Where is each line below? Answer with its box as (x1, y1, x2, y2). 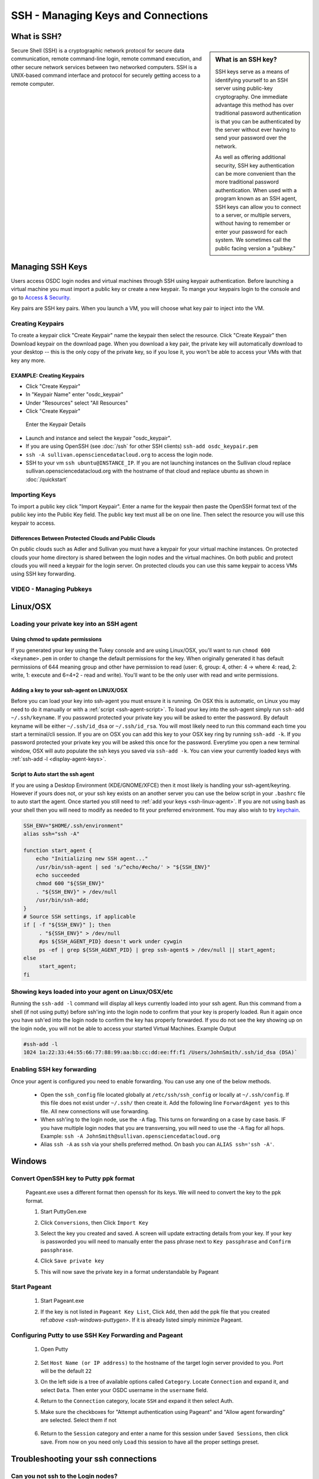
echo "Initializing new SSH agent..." (35, 855, 148, 862)
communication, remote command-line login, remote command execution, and (11, 55, 202, 62)
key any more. (11, 357, 45, 364)
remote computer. (11, 80, 54, 87)
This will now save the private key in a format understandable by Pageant (40, 1268, 219, 1275)
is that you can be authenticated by (215, 118, 301, 125)
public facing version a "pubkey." (215, 244, 296, 251)
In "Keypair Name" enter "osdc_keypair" (25, 391, 124, 398)
